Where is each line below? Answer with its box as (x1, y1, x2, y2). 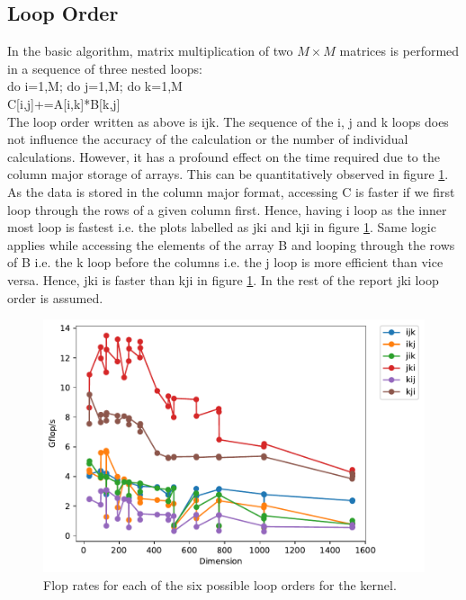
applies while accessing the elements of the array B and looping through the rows (7, 235, 455, 254)
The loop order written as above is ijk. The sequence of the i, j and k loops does (7, 112, 449, 130)
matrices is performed (339, 41, 460, 60)
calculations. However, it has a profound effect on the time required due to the (7, 147, 440, 166)
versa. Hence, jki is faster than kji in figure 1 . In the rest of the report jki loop (7, 270, 439, 289)
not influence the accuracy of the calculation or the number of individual (7, 130, 408, 148)
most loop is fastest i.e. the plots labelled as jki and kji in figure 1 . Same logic (7, 218, 436, 237)
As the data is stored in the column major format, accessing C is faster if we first (7, 182, 455, 201)
